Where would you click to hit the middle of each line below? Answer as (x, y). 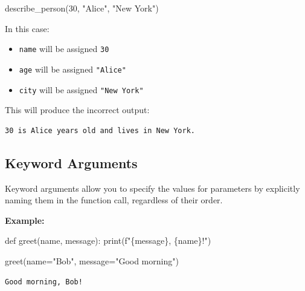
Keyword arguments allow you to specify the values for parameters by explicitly (152, 188)
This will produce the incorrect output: (77, 110)
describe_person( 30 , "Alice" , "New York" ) (82, 8)
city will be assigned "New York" (81, 89)
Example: (25, 220)
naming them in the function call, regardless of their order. (114, 200)
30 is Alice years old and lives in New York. (100, 130)
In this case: (27, 28)
